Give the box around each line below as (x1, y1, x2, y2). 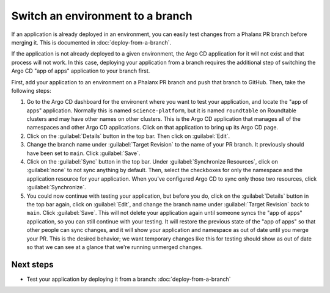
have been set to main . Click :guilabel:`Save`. (26, 150, 141, 157)
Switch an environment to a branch (11, 9, 193, 23)
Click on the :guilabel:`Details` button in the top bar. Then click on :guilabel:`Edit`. (26, 132, 230, 140)
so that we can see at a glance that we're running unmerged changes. (26, 243, 203, 250)
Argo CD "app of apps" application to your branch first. (11, 67, 150, 74)
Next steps (11, 259, 54, 270)
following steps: (11, 87, 51, 94)
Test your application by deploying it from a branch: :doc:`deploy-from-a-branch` (26, 275, 232, 283)
